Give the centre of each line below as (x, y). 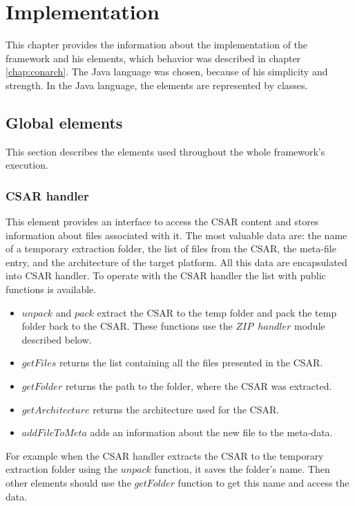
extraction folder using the (61, 469)
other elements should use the (68, 483)
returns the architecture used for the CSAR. (186, 409)
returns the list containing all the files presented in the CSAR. (191, 363)
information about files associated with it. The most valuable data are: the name (176, 235)
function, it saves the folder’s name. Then (242, 469)
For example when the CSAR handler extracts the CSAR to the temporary (165, 455)
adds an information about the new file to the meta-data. (211, 432)
